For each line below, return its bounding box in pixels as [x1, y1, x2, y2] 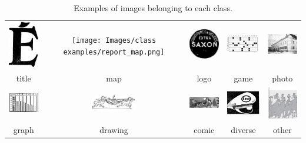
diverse [231, 123, 256, 135]
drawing [99, 123, 128, 135]
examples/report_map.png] [63, 47, 165, 56]
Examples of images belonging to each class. [74, 2, 232, 13]
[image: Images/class [71, 36, 157, 45]
